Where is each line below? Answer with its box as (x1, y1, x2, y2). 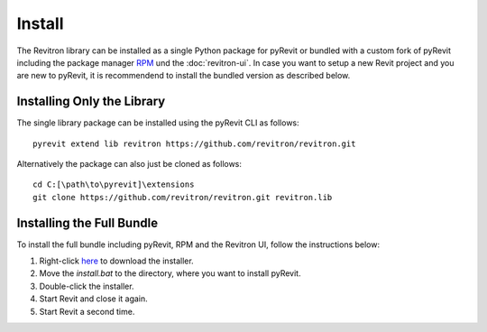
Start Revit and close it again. (39, 293, 148, 304)
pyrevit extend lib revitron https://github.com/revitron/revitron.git (32, 138, 356, 149)
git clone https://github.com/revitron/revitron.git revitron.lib (32, 192, 333, 202)
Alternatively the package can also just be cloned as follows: (16, 159, 243, 170)
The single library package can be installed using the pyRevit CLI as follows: (16, 117, 299, 128)
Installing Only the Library (16, 94, 166, 109)
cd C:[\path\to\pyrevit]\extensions (32, 180, 195, 189)
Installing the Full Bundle (16, 215, 158, 230)
